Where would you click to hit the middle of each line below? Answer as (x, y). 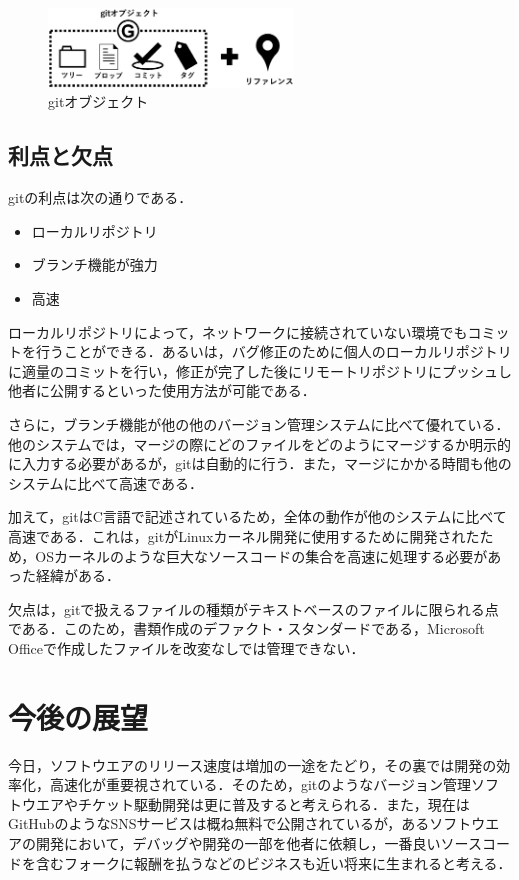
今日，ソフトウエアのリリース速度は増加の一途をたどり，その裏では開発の (252, 764)
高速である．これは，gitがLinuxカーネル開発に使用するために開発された (244, 535)
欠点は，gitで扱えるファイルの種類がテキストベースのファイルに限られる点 (253, 608)
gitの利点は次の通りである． (100, 197)
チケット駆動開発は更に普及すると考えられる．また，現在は (273, 803)
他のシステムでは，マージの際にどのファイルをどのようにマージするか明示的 (260, 443)
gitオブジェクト (98, 101)
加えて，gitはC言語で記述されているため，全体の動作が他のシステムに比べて (257, 516)
